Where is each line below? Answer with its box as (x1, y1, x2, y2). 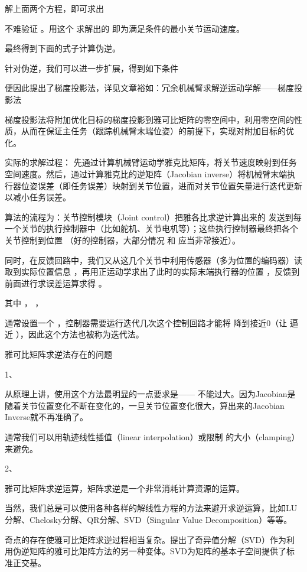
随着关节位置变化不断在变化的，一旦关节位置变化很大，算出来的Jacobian (5, 399, 285, 411)
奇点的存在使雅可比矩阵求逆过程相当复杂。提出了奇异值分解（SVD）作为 (5, 533, 286, 545)
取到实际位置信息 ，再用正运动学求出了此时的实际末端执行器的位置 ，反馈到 (5, 265, 300, 278)
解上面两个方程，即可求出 (5, 2, 104, 14)
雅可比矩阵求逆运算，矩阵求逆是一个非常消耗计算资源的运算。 (5, 482, 244, 494)
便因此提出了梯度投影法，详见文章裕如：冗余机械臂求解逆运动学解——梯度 (5, 82, 294, 94)
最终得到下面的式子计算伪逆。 (5, 42, 120, 54)
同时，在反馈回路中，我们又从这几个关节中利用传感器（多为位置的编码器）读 (5, 253, 302, 266)
